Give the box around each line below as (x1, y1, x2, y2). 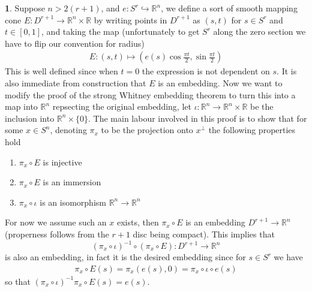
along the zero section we (213, 25, 306, 38)
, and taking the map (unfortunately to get (41, 25, 200, 38)
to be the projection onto (101, 124, 193, 136)
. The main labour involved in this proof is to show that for (88, 112, 307, 124)
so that (5, 275, 31, 287)
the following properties (208, 124, 296, 136)
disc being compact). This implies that (133, 227, 275, 240)
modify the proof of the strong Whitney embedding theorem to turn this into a (5, 88, 296, 101)
